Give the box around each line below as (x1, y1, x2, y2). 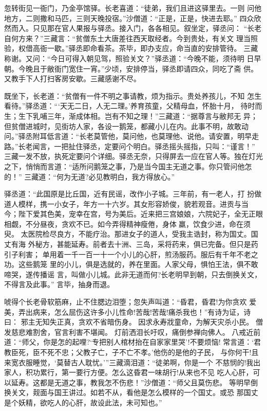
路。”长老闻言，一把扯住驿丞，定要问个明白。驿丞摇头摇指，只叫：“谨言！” (4, 140, 255, 151)
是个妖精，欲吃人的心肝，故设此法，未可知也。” (4, 397, 162, 407)
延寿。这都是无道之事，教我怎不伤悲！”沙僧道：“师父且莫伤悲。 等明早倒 (11, 377, 258, 387)
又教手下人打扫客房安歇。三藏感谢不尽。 (4, 73, 141, 84)
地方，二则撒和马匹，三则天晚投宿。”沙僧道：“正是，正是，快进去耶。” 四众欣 (4, 12, 261, 23)
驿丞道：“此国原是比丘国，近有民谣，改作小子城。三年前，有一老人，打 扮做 (4, 188, 262, 199)
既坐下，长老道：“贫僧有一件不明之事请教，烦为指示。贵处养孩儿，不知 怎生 (4, 90, 262, 101)
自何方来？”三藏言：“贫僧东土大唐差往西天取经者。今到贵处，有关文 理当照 (4, 32, 258, 43)
